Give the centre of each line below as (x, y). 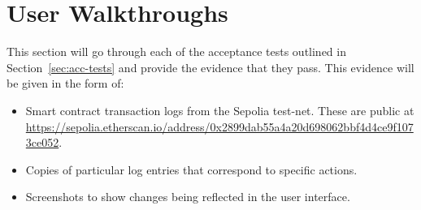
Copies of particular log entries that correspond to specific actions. (191, 169)
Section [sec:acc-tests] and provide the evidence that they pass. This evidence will (210, 67)
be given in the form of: (65, 83)
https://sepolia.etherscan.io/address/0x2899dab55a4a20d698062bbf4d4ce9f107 (219, 126)
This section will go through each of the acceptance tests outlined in (176, 51)
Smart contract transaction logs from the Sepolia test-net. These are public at (220, 110)
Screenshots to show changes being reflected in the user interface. (188, 197)
